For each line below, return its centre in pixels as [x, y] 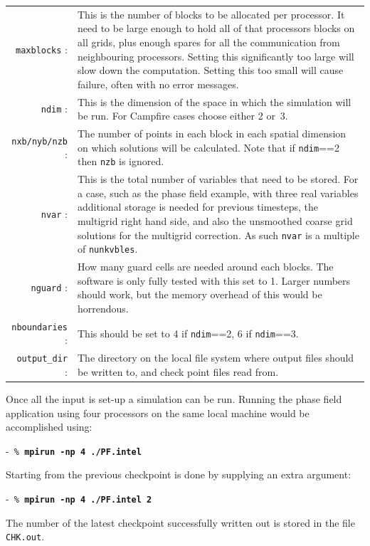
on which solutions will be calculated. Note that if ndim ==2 [208, 147]
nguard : [49, 287]
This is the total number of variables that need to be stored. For [218, 179]
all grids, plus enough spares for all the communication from [209, 42]
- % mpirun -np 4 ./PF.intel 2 [79, 498]
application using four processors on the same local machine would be [158, 413]
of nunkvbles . [108, 249]
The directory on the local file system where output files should [216, 358]
